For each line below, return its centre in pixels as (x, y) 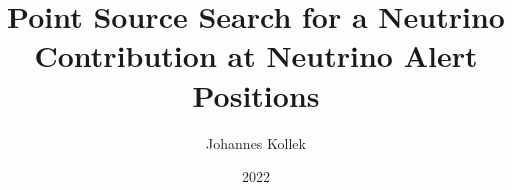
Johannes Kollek (256, 142)
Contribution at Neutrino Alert (256, 55)
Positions (256, 94)
